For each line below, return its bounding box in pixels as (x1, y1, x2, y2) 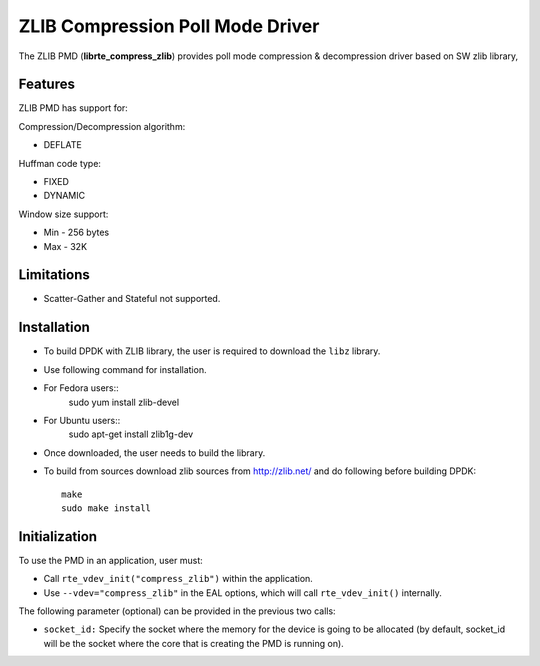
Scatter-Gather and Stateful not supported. (43, 293, 221, 305)
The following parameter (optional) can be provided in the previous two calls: (18, 605, 336, 617)
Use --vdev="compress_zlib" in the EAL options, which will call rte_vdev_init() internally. (43, 586, 442, 599)
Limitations (18, 266, 90, 284)
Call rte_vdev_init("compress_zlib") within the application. (43, 573, 314, 585)
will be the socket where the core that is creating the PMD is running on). (43, 637, 344, 649)
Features (18, 76, 75, 93)
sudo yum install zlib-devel (68, 396, 180, 408)
